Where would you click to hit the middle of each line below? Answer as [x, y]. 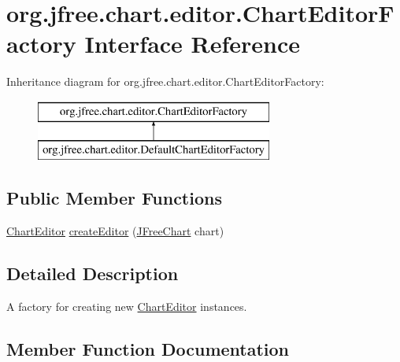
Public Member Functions [114, 198]
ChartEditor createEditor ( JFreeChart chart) [115, 231]
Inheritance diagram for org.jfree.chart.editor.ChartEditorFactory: [165, 81]
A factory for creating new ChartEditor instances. [127, 307]
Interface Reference [193, 44]
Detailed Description [93, 273]
